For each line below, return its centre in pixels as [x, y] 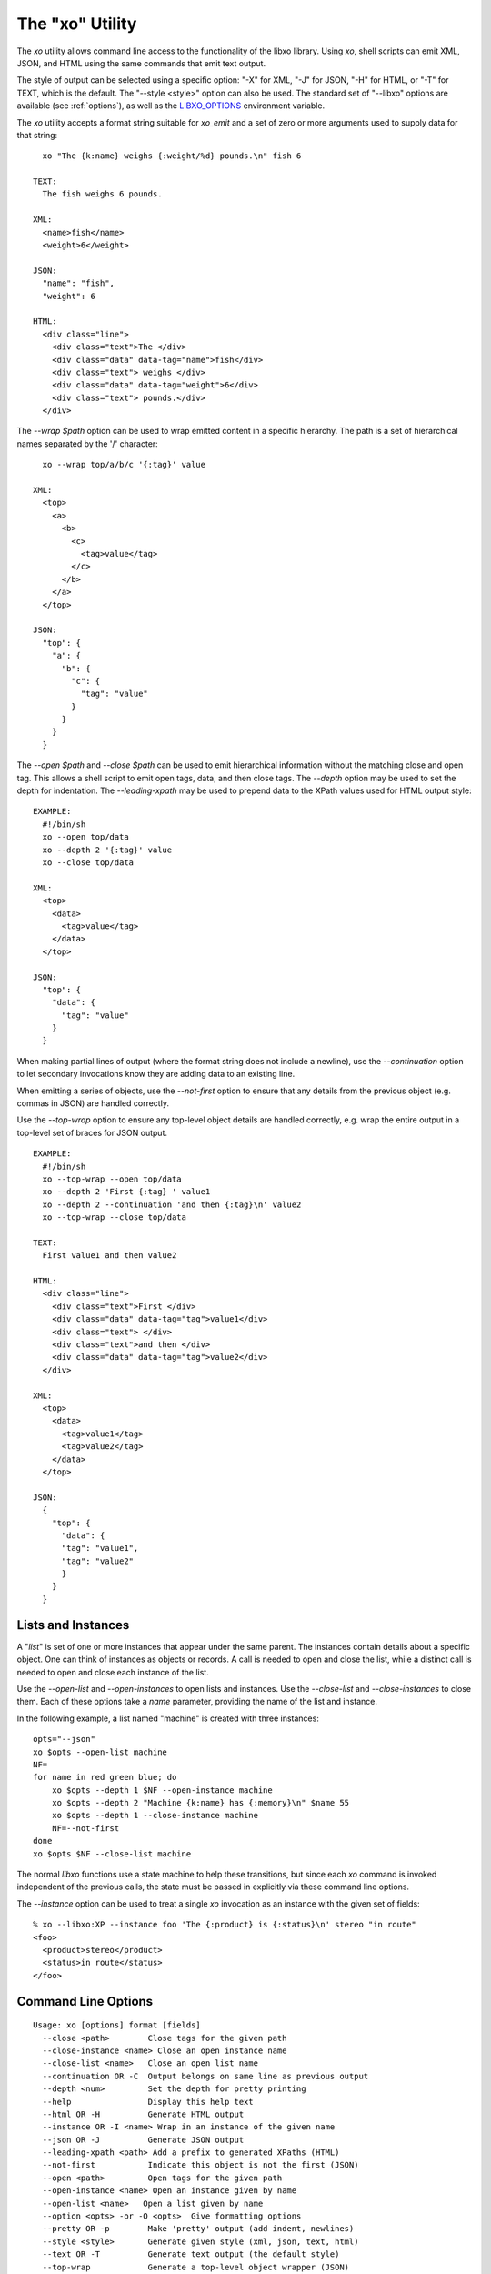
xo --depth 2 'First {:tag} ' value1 [126, 1192]
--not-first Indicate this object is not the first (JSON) [200, 2165]
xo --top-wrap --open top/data [112, 1179]
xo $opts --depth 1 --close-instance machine [155, 1816]
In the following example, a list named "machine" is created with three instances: [168, 1718]
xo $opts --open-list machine [100, 1752]
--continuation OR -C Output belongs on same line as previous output [205, 2076]
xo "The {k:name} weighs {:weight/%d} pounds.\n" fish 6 [172, 156]
